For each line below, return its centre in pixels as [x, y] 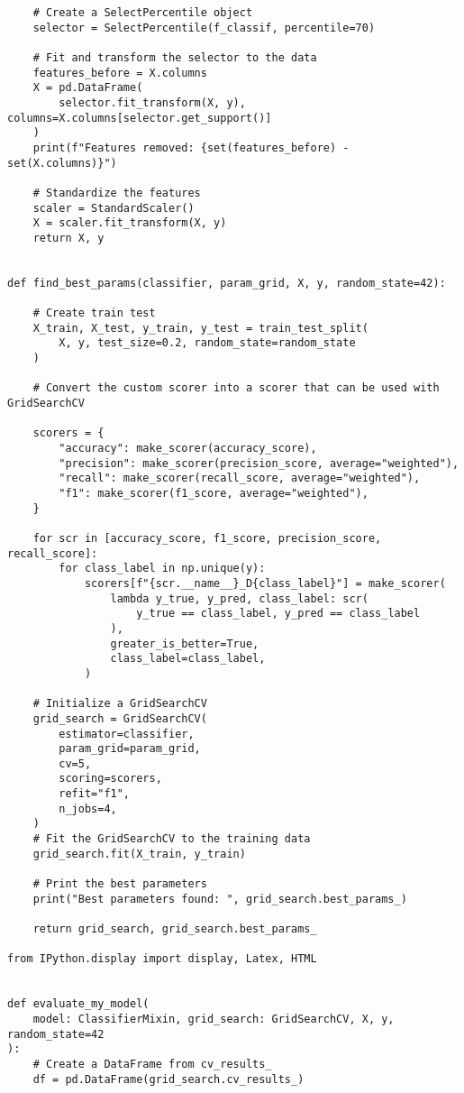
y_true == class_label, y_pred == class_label [278, 614]
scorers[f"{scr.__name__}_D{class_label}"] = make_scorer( [265, 583]
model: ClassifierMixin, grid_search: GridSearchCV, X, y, [214, 1019]
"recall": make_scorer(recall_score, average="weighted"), [240, 478]
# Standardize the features [117, 193]
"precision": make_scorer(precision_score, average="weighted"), [259, 463]
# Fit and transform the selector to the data [175, 57]
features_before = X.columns [120, 73]
